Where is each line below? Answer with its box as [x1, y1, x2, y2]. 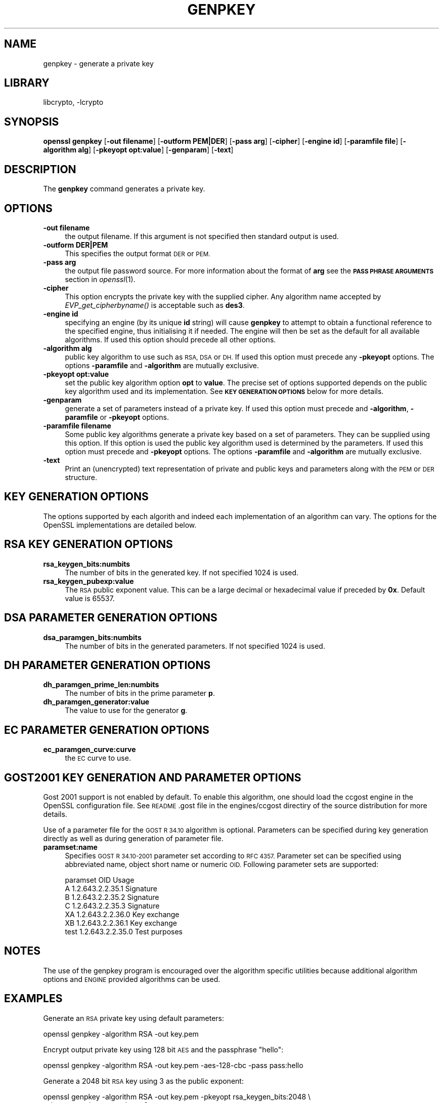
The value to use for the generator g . [65, 706, 188, 715]
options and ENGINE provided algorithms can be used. [43, 974, 220, 983]
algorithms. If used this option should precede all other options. [65, 335, 276, 344]
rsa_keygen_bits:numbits [43, 559, 130, 568]
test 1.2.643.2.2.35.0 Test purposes [65, 927, 183, 936]
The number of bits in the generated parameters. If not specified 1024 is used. [65, 641, 325, 650]
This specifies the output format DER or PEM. [65, 249, 210, 258]
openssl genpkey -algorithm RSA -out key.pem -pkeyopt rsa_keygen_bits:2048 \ [43, 1092, 311, 1101]
